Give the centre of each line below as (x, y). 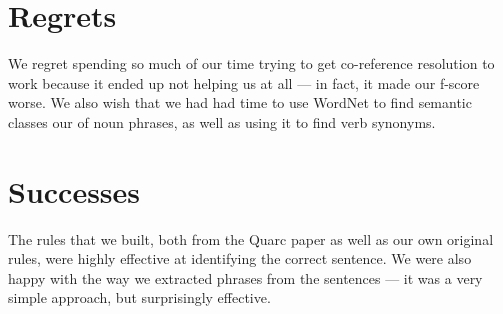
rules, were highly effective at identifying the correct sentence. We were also (240, 258)
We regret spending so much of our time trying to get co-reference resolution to (251, 63)
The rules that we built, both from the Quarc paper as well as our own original (251, 238)
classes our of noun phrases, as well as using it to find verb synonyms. (222, 121)
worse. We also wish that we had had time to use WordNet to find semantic (240, 102)
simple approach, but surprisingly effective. (139, 297)
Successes (74, 190)
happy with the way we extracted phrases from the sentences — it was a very (245, 277)
